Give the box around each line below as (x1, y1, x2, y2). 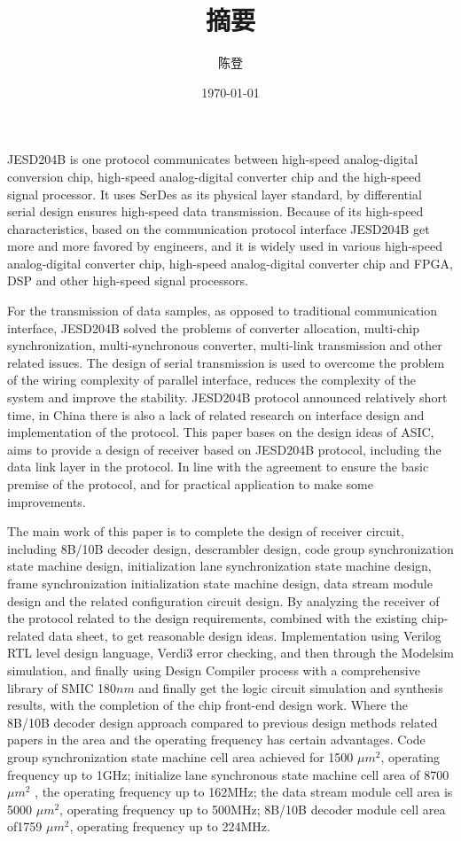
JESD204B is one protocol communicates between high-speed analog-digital (7, 150, 418, 168)
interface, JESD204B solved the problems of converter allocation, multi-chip (7, 318, 420, 337)
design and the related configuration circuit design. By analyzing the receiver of (7, 591, 440, 610)
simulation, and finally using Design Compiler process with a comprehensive (7, 660, 420, 679)
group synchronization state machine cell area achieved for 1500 (7, 747, 354, 766)
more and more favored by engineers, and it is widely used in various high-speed (7, 237, 442, 255)
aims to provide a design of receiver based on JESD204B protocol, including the (7, 440, 441, 458)
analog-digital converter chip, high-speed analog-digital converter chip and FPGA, (7, 253, 453, 272)
